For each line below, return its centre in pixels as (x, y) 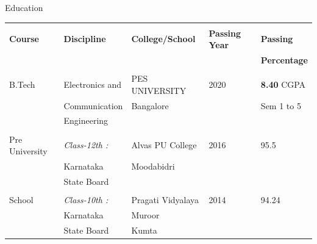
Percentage (284, 60)
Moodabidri (153, 166)
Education (24, 7)
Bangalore (150, 105)
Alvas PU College (164, 145)
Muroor (145, 214)
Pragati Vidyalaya (165, 199)
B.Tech (22, 84)
